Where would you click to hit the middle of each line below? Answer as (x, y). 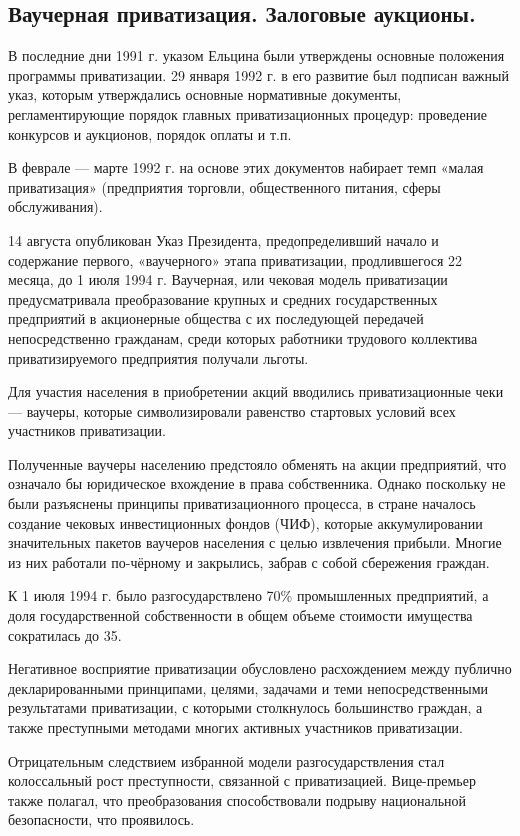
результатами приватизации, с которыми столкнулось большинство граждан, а (245, 707)
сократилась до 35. (65, 634)
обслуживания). (55, 206)
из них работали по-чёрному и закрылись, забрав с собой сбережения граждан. (249, 561)
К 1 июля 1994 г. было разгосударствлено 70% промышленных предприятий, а (248, 595)
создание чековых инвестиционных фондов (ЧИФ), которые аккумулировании (245, 522)
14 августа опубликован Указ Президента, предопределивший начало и (223, 239)
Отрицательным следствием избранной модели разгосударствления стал (226, 760)
